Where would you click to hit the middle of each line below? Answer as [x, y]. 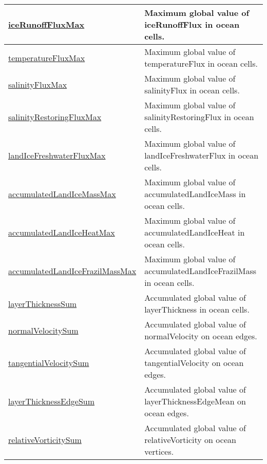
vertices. [159, 451]
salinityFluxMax [38, 84]
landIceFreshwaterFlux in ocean [202, 155]
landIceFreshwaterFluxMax [57, 155]
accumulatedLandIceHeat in [195, 232]
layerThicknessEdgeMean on [195, 401]
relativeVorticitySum [45, 440]
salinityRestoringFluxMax [55, 117]
